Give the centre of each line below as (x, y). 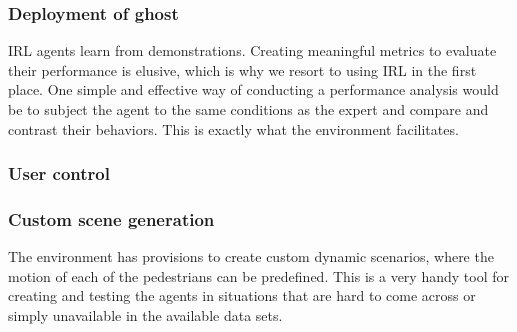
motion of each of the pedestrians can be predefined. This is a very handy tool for (258, 275)
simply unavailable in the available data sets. (145, 315)
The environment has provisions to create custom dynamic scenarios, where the (251, 256)
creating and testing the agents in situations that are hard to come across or (242, 295)
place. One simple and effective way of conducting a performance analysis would (253, 89)
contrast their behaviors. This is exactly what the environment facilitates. (233, 128)
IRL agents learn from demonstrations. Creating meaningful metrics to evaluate (252, 50)
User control (59, 173)
